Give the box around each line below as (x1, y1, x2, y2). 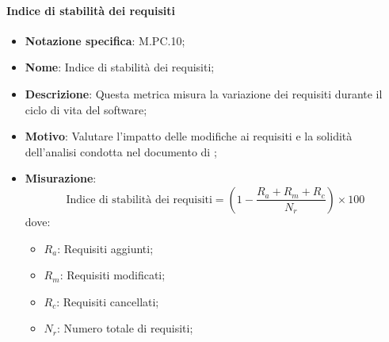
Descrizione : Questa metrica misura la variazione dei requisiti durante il (25, 85, 383, 102)
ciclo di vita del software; (25, 101, 147, 117)
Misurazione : (25, 170, 97, 186)
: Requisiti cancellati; (56, 293, 159, 309)
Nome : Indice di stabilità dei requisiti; (25, 59, 215, 75)
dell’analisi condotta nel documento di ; (25, 143, 217, 159)
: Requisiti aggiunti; (57, 240, 154, 256)
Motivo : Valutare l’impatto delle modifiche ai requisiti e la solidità (25, 128, 353, 144)
